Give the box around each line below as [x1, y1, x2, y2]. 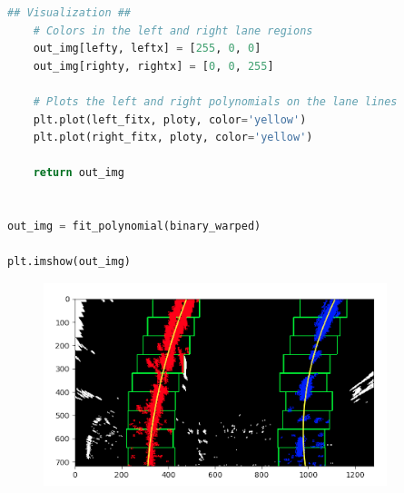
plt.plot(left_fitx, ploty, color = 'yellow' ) [33, 113, 307, 126]
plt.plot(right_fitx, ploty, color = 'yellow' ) [33, 131, 313, 144]
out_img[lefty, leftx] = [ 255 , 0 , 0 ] [33, 42, 261, 55]
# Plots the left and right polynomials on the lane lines [33, 94, 398, 108]
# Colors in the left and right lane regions [33, 24, 313, 37]
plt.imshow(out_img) [7, 255, 132, 269]
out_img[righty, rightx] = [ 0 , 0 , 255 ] [33, 59, 274, 73]
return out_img [33, 166, 124, 180]
